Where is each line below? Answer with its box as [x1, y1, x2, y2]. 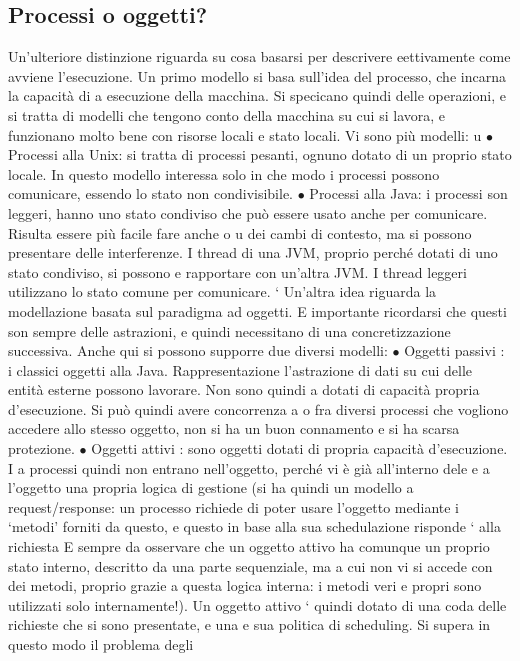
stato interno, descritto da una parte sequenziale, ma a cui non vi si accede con [8, 555, 493, 576]
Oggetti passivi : [404, 340, 505, 361]
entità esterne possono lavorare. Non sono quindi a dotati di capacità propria [8, 379, 480, 400]
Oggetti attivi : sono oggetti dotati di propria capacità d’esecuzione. [91, 438, 508, 459]
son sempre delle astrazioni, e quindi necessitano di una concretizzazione [8, 320, 451, 341]
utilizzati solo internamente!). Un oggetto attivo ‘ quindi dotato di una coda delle [8, 594, 507, 615]
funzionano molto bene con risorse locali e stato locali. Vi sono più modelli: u [8, 124, 482, 145]
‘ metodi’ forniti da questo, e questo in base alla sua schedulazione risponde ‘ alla [8, 516, 501, 537]
